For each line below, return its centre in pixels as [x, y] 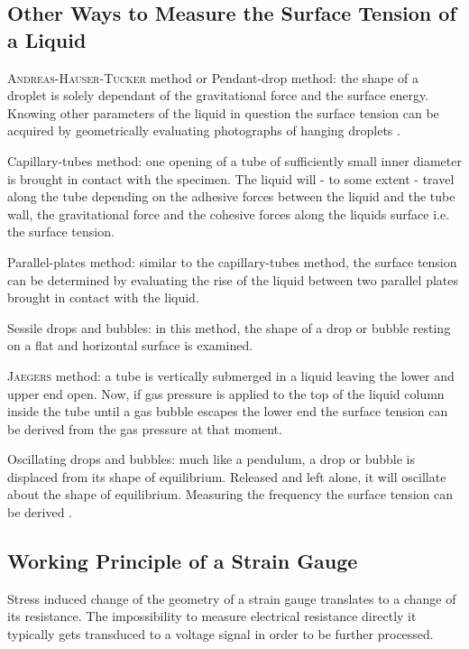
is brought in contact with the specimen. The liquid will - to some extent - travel [231, 178]
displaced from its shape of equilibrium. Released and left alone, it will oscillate [227, 476]
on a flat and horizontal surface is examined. [130, 345]
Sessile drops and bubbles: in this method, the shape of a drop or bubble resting [229, 327]
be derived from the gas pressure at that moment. [145, 428]
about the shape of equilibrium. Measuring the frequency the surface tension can [230, 494]
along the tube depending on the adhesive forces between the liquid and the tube [231, 196]
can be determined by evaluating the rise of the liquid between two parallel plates [233, 279]
